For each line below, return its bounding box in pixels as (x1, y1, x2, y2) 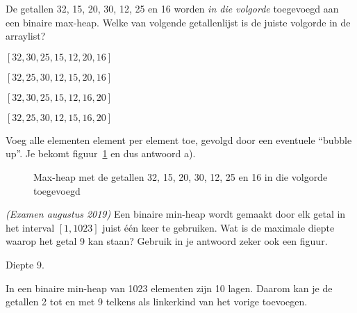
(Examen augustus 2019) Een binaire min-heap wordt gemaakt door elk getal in (6, 207, 346, 221)
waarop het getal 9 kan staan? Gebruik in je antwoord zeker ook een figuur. (6, 234, 328, 248)
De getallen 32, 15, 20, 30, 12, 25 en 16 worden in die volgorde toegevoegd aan (6, 1, 339, 15)
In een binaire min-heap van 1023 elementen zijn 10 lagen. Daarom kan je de (6, 280, 333, 295)
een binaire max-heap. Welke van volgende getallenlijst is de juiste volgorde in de (6, 15, 351, 29)
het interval (6, 220, 55, 234)
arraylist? (6, 29, 46, 43)
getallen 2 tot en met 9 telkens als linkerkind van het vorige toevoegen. (6, 294, 308, 309)
